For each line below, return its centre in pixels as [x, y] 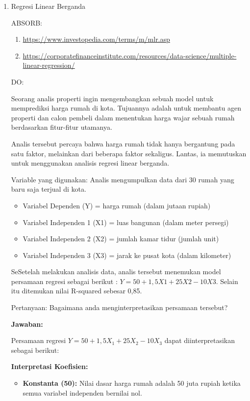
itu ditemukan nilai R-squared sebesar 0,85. [76, 291]
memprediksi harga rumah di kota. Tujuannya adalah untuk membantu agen [126, 108]
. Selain [227, 281]
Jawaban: [27, 324]
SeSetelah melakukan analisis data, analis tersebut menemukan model [116, 272]
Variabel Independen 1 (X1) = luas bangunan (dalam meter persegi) [126, 222]
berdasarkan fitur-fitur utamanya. [62, 127]
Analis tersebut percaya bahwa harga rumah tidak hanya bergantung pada [123, 143]
